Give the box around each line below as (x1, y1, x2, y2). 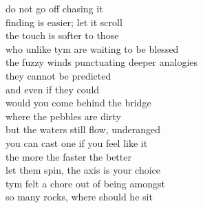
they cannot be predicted (6, 68, 111, 82)
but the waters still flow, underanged (6, 122, 161, 137)
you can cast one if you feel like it (6, 135, 148, 150)
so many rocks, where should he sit (6, 189, 153, 204)
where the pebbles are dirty (6, 108, 121, 123)
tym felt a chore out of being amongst (6, 176, 165, 190)
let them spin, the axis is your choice (6, 163, 161, 177)
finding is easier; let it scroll (6, 14, 122, 29)
